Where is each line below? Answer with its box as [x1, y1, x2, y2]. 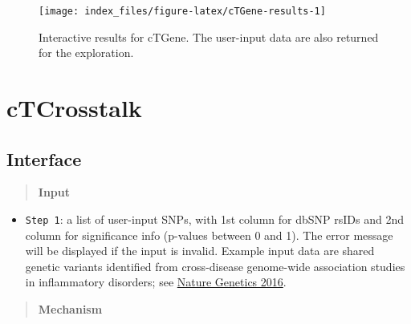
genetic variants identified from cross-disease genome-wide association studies [25, 257, 405, 274]
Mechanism [38, 301, 103, 318]
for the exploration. [39, 44, 134, 61]
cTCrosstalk [6, 91, 142, 124]
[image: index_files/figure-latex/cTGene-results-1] [39, 6, 326, 17]
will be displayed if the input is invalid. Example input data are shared [25, 242, 375, 259]
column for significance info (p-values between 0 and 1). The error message [25, 226, 393, 243]
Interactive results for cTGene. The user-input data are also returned [39, 28, 379, 45]
